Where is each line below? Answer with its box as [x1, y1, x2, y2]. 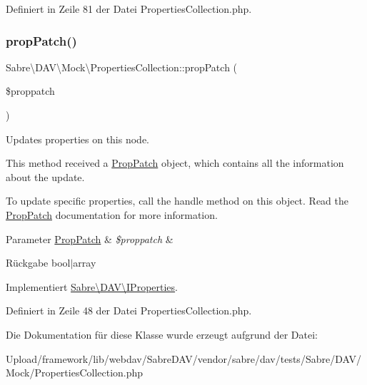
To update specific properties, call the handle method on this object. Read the [6, 193, 349, 208]
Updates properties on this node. [6, 131, 149, 146]
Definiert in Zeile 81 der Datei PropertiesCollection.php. [6, 1, 252, 16]
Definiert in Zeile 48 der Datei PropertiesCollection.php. [6, 303, 252, 318]
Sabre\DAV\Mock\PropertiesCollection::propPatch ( [6, 59, 238, 74]
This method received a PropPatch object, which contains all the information [6, 155, 344, 170]
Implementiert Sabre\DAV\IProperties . [6, 279, 178, 294]
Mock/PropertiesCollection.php [6, 365, 144, 380]
